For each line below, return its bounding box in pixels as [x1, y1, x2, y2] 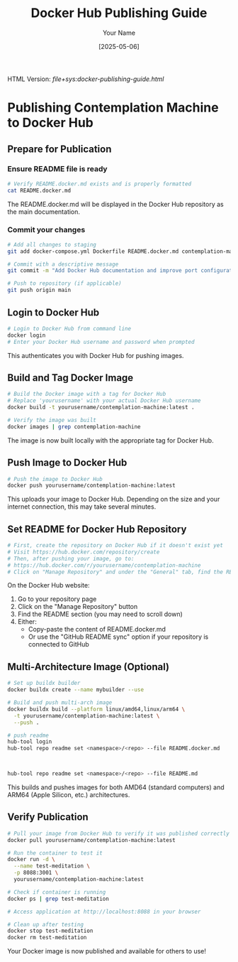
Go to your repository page [17, 595, 97, 603]
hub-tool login [7, 738, 52, 745]
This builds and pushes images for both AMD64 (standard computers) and [7, 783, 225, 791]
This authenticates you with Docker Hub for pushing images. [7, 351, 184, 360]
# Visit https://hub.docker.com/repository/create [7, 548, 160, 556]
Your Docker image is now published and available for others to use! [7, 947, 207, 956]
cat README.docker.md [7, 187, 72, 194]
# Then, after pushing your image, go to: [7, 555, 135, 562]
